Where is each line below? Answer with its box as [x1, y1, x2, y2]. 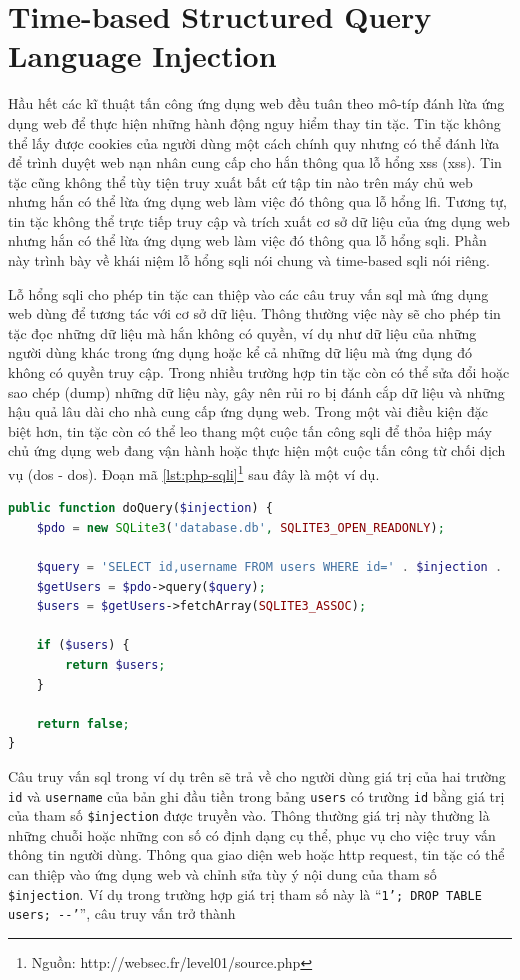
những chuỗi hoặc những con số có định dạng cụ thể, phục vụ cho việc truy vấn [8, 824, 496, 845]
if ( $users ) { [36, 638, 130, 653]
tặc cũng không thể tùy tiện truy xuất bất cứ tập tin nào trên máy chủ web [8, 171, 473, 192]
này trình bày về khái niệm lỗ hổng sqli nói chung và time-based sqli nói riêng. [8, 250, 490, 271]
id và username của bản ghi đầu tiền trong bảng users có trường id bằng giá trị [8, 785, 505, 806]
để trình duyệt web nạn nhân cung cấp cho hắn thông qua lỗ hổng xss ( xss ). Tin [8, 152, 502, 173]
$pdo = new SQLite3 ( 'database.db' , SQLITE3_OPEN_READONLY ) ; [36, 520, 445, 535]
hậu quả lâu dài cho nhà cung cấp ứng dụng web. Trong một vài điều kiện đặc [8, 401, 488, 422]
